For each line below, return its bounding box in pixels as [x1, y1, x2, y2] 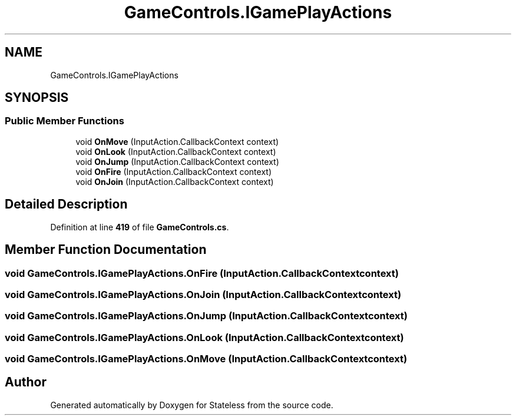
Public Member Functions [5, 115, 124, 127]
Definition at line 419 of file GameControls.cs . [50, 221, 229, 232]
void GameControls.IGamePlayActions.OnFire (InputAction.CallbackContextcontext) [5, 267, 399, 279]
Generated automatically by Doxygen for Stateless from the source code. [50, 399, 333, 410]
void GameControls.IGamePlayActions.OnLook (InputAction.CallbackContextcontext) [5, 331, 404, 343]
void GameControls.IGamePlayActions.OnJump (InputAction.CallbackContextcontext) [5, 310, 408, 322]
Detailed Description [5, 197, 128, 212]
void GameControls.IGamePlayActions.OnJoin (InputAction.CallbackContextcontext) [5, 288, 402, 300]
